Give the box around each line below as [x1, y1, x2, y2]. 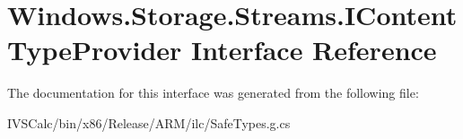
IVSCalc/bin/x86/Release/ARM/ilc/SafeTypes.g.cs [7, 113, 291, 132]
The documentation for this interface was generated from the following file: [7, 83, 419, 102]
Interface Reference [191, 31, 437, 68]
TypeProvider [7, 31, 182, 68]
